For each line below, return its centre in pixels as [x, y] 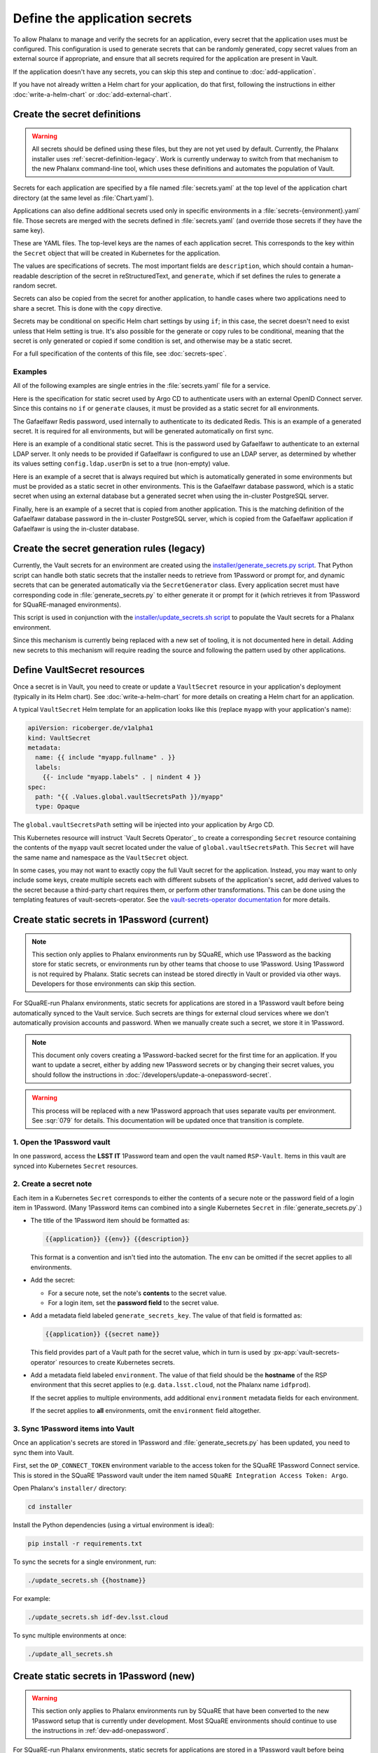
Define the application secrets [103, 18]
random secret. [35, 285]
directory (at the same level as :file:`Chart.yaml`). [83, 198]
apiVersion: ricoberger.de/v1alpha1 [91, 728]
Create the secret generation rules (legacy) [109, 549]
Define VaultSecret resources [79, 670]
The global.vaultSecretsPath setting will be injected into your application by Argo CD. [143, 825]
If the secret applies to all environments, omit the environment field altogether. [146, 1411]
